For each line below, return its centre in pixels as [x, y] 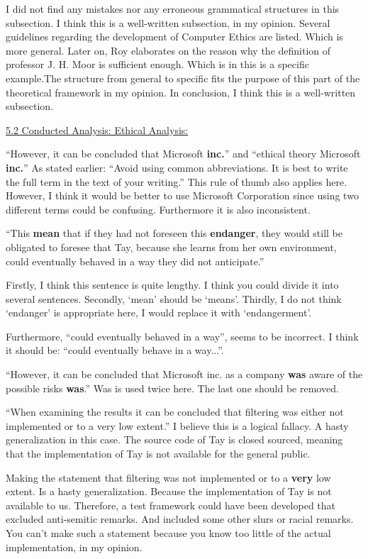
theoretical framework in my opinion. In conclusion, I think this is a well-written [181, 92]
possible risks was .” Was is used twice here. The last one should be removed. [172, 388]
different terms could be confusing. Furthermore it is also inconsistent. [158, 209]
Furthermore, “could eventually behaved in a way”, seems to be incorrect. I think [182, 336]
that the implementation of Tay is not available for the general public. [158, 454]
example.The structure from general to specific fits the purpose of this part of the [183, 78]
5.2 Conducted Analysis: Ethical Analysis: [97, 129]
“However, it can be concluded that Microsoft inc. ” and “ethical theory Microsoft [183, 154]
